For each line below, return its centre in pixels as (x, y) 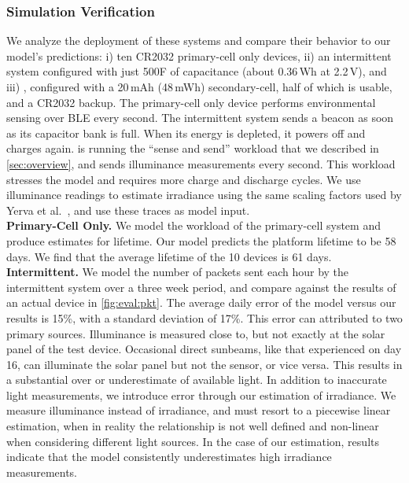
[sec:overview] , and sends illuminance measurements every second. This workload (201, 163)
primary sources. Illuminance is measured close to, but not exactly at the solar (196, 333)
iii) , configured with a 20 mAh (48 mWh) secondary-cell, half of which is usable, (199, 87)
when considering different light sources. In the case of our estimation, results (193, 441)
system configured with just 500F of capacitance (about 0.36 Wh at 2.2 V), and (197, 71)
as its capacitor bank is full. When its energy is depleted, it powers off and (186, 133)
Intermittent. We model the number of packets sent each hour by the (178, 272)
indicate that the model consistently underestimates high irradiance (169, 457)
